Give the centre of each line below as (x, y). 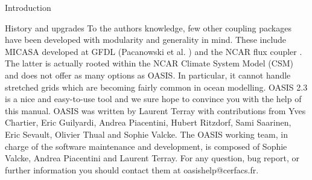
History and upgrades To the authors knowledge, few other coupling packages (148, 27)
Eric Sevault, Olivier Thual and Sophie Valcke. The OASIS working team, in (146, 134)
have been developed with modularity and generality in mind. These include (146, 40)
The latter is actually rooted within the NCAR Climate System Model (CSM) (149, 63)
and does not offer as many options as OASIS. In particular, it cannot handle (148, 75)
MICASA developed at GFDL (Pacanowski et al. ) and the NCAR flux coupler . (154, 51)
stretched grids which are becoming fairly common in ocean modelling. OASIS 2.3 (156, 87)
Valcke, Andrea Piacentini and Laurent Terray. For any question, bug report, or (152, 158)
